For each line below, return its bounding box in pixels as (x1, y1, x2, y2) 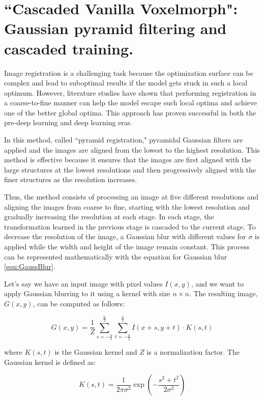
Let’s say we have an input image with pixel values (4, 278, 163, 289)
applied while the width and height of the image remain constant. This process (4, 241, 250, 251)
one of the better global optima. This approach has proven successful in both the (4, 107, 256, 118)
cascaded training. (4, 38, 134, 59)
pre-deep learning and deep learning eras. (4, 117, 133, 128)
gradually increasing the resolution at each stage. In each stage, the (4, 211, 214, 222)
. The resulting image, (189, 288, 258, 299)
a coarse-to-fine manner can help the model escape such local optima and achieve (4, 97, 257, 108)
